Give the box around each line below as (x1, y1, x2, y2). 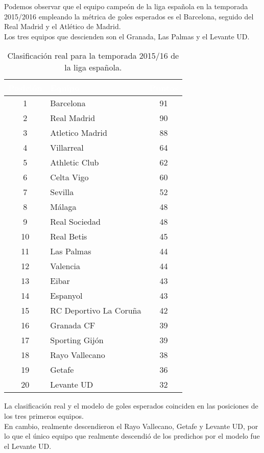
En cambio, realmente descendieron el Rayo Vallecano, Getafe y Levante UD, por (4, 420, 258, 431)
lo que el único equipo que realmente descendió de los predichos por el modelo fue (4, 431, 260, 441)
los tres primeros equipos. (4, 410, 84, 421)
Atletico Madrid (50, 127, 107, 139)
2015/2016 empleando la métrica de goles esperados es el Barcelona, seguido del (4, 11, 254, 21)
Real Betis (50, 230, 87, 243)
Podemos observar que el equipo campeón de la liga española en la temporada (4, 1, 248, 11)
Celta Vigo (50, 171, 89, 183)
